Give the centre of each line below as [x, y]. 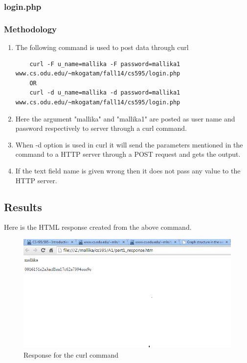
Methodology [31, 29]
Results [23, 206]
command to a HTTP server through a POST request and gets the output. [128, 154]
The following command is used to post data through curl [102, 47]
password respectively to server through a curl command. [101, 128]
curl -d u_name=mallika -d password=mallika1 [105, 93]
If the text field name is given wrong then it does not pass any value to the [128, 170]
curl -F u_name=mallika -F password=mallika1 [105, 64]
